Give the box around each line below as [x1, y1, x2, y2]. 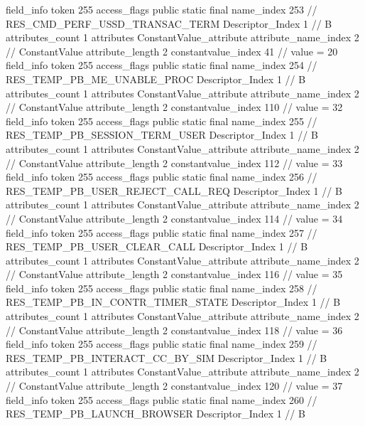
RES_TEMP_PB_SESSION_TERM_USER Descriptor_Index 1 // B [6, 127, 318, 142]
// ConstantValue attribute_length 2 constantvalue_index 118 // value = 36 [6, 322, 343, 337]
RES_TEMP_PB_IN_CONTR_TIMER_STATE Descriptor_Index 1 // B [6, 294, 341, 309]
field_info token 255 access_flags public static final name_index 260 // [6, 392, 317, 407]
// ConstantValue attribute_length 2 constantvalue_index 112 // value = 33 [6, 155, 343, 170]
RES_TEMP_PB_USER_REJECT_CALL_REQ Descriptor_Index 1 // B [6, 183, 342, 198]
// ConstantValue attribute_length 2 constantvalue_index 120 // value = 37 [6, 378, 343, 393]
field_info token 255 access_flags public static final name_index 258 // [6, 280, 317, 295]
